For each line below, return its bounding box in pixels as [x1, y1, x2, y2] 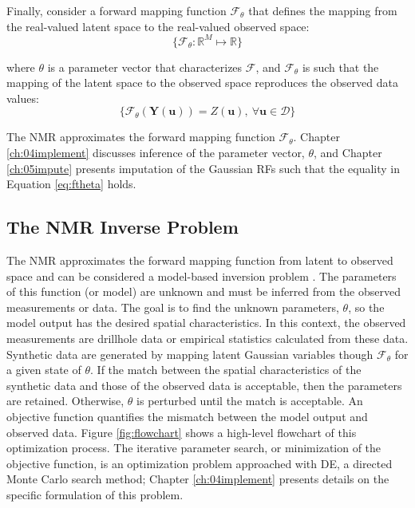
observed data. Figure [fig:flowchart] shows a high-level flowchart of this [6, 423, 357, 440]
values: [6, 89, 39, 106]
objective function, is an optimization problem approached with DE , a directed [6, 455, 393, 471]
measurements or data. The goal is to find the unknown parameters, [6, 298, 339, 315]
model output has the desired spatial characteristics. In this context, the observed [6, 314, 406, 331]
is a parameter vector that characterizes [47, 58, 243, 75]
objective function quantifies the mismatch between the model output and [6, 408, 368, 424]
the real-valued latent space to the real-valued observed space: [6, 18, 310, 34]
